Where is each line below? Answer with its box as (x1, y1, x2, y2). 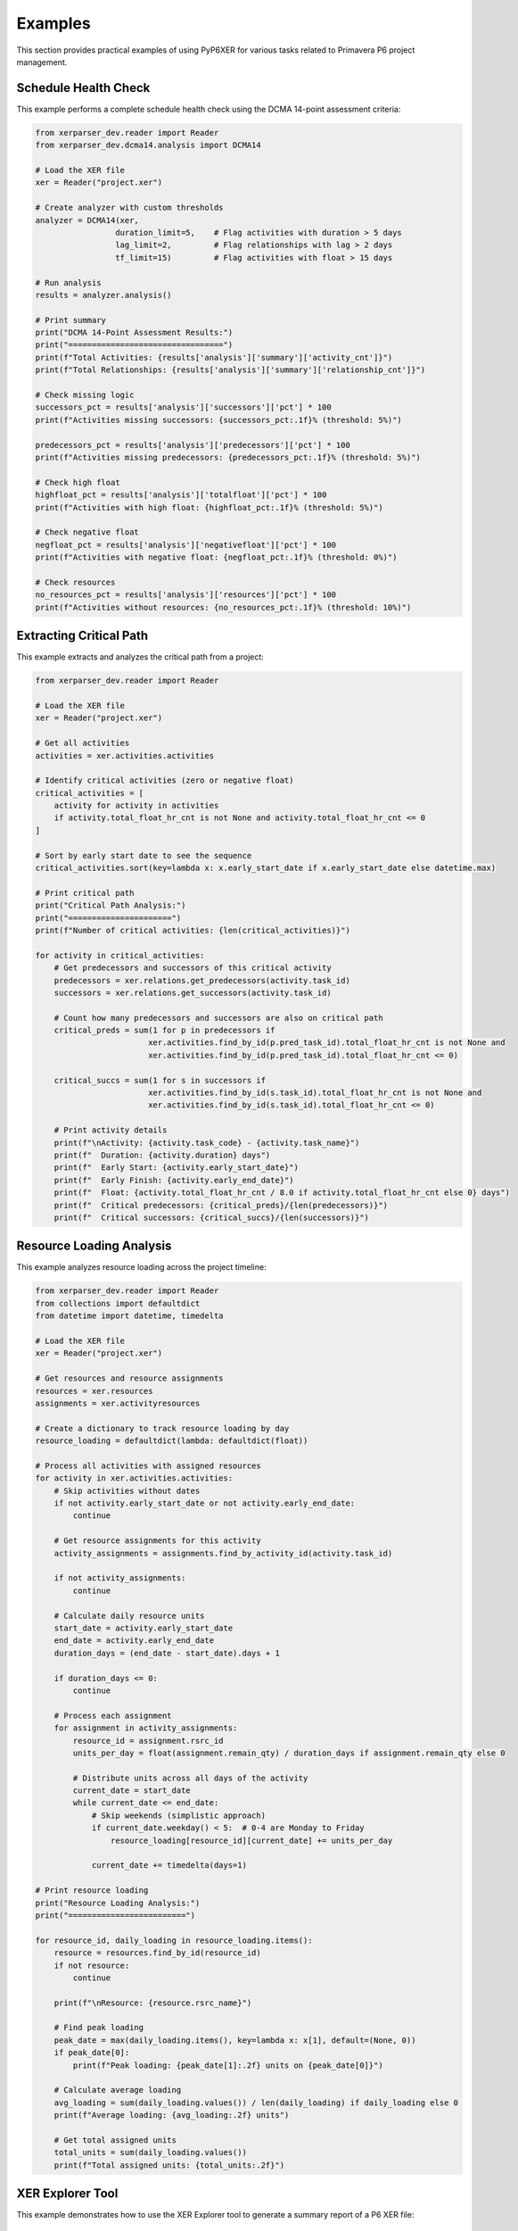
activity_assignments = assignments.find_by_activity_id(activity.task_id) (53, 1548, 393, 1558)
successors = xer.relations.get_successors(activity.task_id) (53, 987, 332, 998)
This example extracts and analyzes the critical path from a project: (16, 651, 265, 662)
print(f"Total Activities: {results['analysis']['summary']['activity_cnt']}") (35, 352, 393, 362)
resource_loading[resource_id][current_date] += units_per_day (110, 1835, 393, 1845)
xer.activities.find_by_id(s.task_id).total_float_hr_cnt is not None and (147, 1088, 482, 1098)
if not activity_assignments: (53, 1573, 186, 1583)
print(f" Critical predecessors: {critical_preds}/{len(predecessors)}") (53, 1200, 388, 1210)
